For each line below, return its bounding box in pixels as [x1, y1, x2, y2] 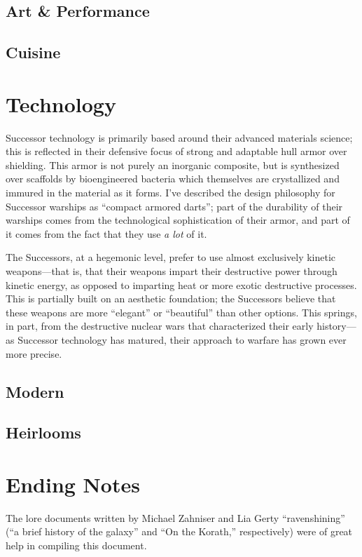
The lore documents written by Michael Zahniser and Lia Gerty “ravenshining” [6, 510, 345, 525]
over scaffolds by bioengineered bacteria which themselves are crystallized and [6, 171, 340, 186]
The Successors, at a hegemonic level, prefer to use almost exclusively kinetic [6, 250, 336, 264]
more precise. [6, 346, 62, 361]
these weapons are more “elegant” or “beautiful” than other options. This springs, [6, 304, 357, 319]
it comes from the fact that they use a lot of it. [6, 226, 207, 241]
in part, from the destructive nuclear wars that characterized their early [6, 318, 314, 333]
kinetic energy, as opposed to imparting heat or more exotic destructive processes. [6, 277, 357, 292]
